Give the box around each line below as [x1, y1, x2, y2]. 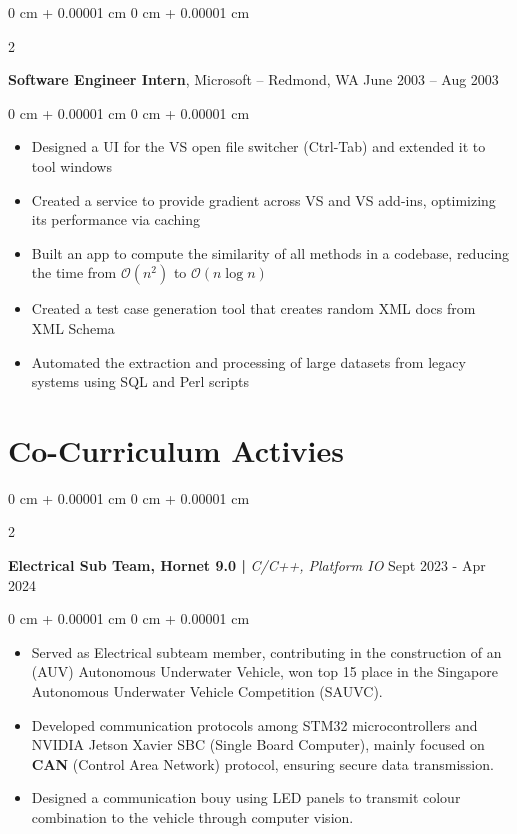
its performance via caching [31, 209, 200, 230]
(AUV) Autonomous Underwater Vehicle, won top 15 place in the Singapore [31, 661, 498, 682]
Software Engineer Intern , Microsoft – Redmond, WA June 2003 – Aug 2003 [8, 69, 499, 90]
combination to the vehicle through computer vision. [31, 806, 354, 827]
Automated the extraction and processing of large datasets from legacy [31, 351, 466, 372]
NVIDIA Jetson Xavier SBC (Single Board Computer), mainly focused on [31, 734, 485, 755]
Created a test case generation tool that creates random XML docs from [31, 298, 476, 319]
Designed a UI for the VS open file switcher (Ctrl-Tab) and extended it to [31, 136, 486, 157]
